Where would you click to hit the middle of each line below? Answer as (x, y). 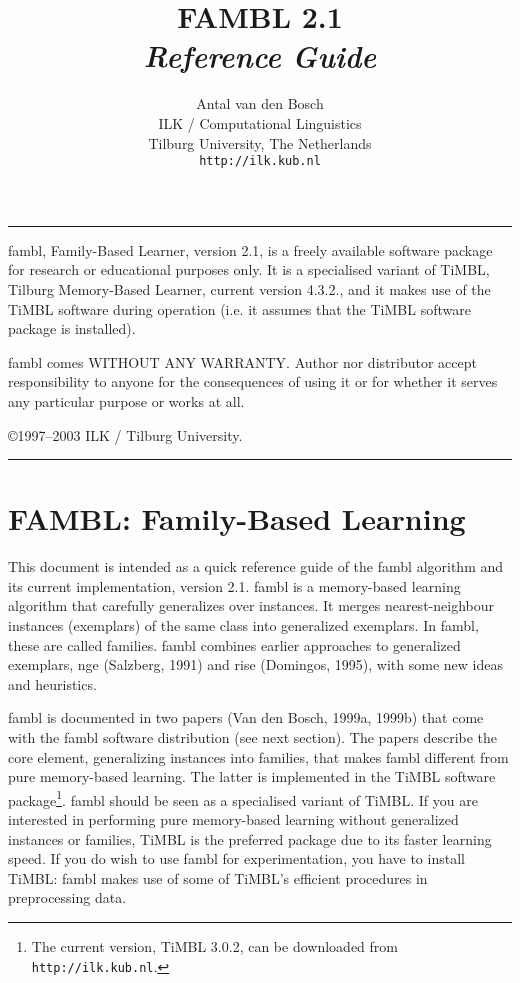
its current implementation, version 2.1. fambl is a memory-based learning (234, 585)
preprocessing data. (67, 897)
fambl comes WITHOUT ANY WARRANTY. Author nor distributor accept (242, 361)
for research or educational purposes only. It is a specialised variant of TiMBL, (249, 269)
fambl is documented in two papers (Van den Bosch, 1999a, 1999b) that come (246, 717)
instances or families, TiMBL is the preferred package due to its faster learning (250, 838)
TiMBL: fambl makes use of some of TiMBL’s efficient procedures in (218, 877)
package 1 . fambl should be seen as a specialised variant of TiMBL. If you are (243, 798)
